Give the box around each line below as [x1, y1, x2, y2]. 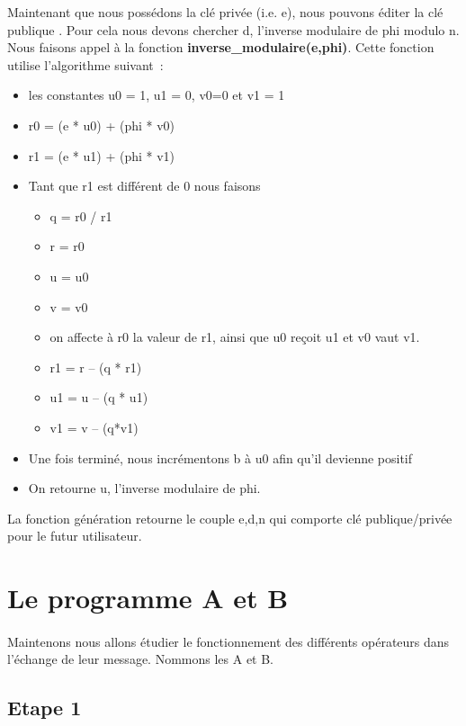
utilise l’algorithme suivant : [7, 55, 164, 74]
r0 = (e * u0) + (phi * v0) [28, 115, 175, 134]
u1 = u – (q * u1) [49, 388, 148, 407]
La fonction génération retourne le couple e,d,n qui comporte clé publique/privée [7, 508, 453, 527]
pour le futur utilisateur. [7, 526, 142, 545]
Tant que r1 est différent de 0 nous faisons [28, 176, 261, 195]
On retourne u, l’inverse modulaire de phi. [28, 479, 261, 497]
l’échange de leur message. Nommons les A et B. [7, 650, 274, 668]
